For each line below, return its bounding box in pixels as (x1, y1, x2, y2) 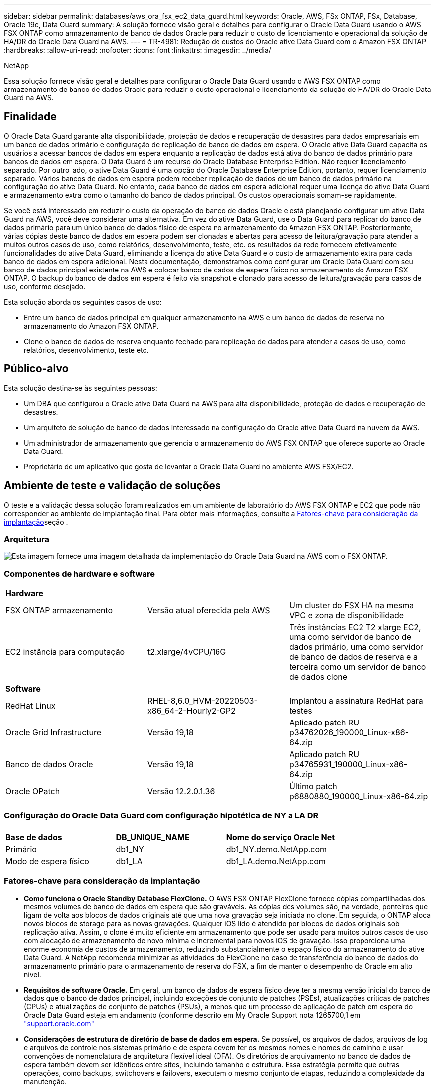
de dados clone (289, 672, 348, 682)
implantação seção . (4, 517, 68, 526)
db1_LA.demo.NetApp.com (226, 856, 326, 866)
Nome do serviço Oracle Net (226, 832, 335, 842)
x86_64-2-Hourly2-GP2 (147, 706, 236, 716)
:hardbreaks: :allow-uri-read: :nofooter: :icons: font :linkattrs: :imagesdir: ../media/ (4, 46, 271, 54)
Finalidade (4, 110, 57, 123)
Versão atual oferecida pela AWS (147, 605, 270, 616)
